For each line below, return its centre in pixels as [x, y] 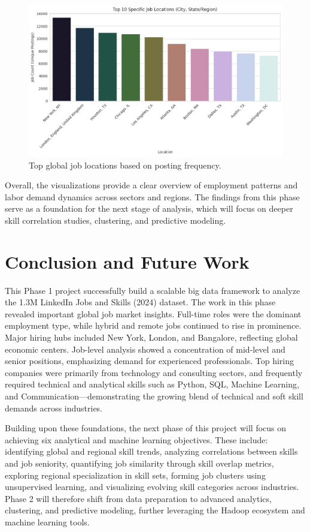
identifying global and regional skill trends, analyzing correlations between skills [151, 451]
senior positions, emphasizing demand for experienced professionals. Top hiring [149, 361]
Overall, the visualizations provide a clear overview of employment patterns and [151, 185]
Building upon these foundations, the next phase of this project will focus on [146, 428]
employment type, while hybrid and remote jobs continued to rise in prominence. [153, 325]
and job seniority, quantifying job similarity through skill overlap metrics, [139, 463]
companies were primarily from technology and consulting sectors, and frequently [154, 372]
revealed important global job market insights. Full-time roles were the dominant [153, 313]
